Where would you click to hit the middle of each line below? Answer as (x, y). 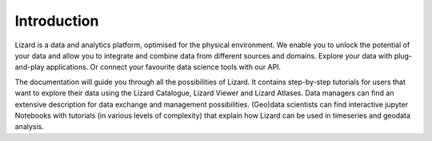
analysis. (29, 127)
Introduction (57, 21)
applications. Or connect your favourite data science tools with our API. (164, 67)
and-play (30, 67)
